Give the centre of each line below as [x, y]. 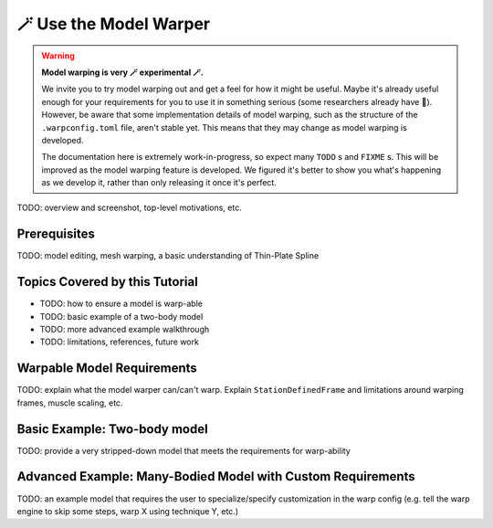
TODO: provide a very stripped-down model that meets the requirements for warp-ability [184, 450]
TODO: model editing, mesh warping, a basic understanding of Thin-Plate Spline [168, 256]
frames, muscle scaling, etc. [70, 403]
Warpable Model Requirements [107, 369]
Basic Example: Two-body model [113, 429]
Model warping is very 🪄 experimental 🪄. [123, 72]
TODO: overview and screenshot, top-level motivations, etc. [129, 208]
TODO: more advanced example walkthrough [125, 330]
